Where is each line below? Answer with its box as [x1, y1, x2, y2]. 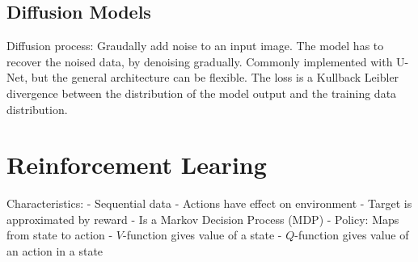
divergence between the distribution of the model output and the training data [6, 84, 397, 101]
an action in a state [6, 243, 103, 260]
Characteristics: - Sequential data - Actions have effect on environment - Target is [6, 195, 412, 212]
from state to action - [6, 226, 113, 243]
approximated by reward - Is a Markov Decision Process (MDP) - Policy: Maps [6, 210, 399, 227]
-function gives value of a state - [123, 226, 282, 243]
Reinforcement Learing [6, 148, 267, 181]
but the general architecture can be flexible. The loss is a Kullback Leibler [31, 69, 399, 86]
